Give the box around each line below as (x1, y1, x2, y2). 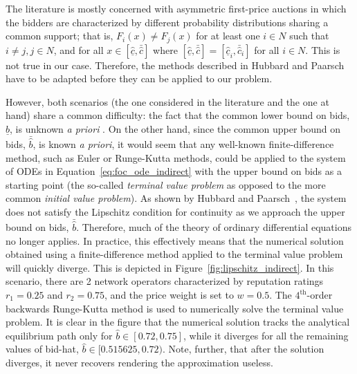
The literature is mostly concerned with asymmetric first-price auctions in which (6, 1, 347, 15)
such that (289, 28, 329, 43)
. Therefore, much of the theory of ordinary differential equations (76, 220, 351, 234)
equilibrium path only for (6, 328, 113, 342)
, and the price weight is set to (104, 288, 234, 302)
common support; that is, (6, 28, 113, 43)
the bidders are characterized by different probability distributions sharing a (6, 15, 329, 29)
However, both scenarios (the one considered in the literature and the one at (6, 94, 329, 109)
